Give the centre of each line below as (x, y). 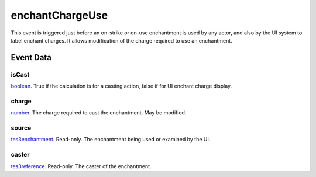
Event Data (31, 58)
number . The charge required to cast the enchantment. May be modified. (99, 113)
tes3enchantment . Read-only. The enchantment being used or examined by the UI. (111, 140)
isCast (20, 74)
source (21, 128)
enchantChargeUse (59, 15)
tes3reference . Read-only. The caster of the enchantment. (81, 166)
